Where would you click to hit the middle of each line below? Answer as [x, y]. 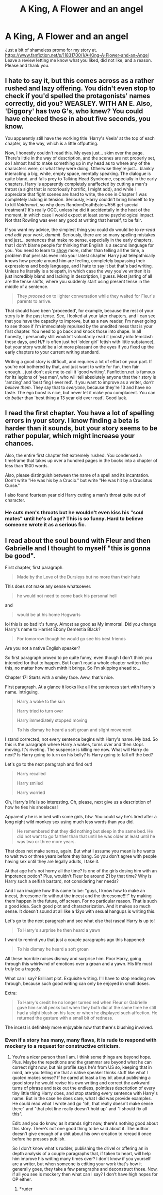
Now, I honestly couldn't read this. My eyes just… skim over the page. [74, 153]
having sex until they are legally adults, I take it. [52, 862]
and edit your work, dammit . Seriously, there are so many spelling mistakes [80, 234]
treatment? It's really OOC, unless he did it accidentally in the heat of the [78, 210]
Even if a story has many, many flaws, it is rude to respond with [81, 1040]
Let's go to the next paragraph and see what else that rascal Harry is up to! [80, 921]
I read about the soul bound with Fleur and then [78, 540]
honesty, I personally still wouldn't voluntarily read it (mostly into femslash [79, 336]
